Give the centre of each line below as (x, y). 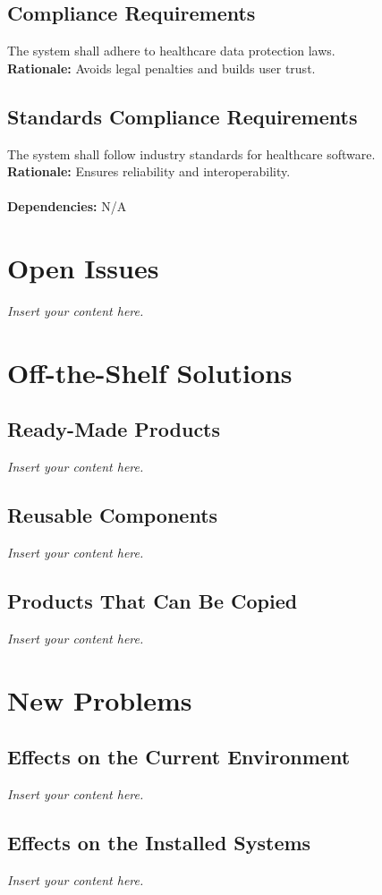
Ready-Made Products (114, 429)
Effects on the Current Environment (179, 757)
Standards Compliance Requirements (183, 116)
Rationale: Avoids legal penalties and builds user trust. (161, 68)
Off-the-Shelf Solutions (150, 372)
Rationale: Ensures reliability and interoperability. (149, 171)
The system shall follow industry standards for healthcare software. (191, 153)
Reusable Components (113, 515)
